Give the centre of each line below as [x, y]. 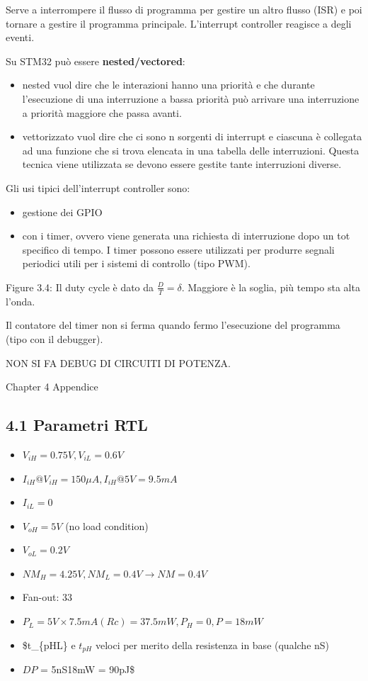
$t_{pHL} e [49, 645]
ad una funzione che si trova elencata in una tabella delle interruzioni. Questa [191, 150]
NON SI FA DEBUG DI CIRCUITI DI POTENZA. [118, 362]
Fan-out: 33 [47, 597]
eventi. [20, 37]
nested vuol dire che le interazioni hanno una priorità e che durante [168, 85]
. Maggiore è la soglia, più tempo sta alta [271, 287]
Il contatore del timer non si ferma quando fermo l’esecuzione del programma [173, 325]
